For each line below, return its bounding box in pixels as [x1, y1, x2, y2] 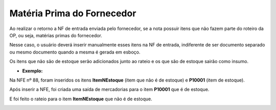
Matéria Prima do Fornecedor [9, 8, 136, 19]
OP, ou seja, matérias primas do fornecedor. [9, 32, 102, 38]
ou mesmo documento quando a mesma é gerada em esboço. [9, 49, 141, 55]
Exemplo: [22, 68, 43, 74]
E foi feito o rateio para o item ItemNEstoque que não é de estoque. [9, 96, 153, 102]
